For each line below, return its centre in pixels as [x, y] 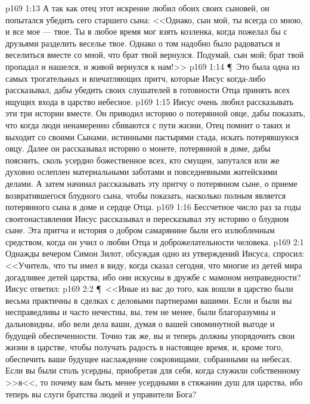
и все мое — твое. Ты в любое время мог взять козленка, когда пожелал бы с [146, 31]
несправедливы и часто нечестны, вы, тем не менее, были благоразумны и [141, 312]
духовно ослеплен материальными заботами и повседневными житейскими [142, 172]
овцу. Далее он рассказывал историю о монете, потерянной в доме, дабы [138, 148]
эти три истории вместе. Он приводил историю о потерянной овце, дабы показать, [156, 113]
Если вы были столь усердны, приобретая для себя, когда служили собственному [153, 370]
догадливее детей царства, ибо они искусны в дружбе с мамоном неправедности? [153, 277]
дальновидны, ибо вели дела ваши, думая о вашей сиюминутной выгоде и [140, 324]
